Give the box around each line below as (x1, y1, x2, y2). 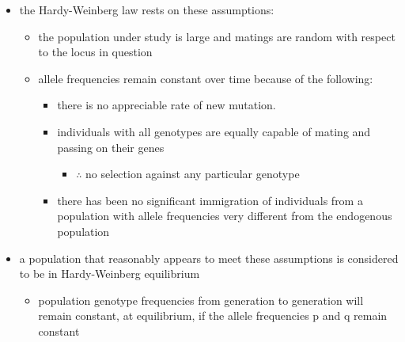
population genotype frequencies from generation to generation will (38, 291, 364, 308)
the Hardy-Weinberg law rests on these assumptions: (19, 2, 274, 17)
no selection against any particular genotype (85, 165, 300, 182)
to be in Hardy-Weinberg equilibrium (19, 265, 200, 282)
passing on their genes (57, 139, 165, 155)
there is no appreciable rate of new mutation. (57, 97, 276, 113)
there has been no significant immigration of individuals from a (57, 192, 363, 208)
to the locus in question (38, 44, 153, 60)
